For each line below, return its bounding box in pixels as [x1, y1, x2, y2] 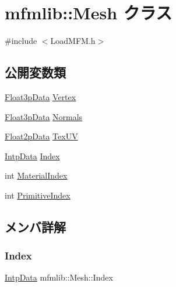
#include [5, 35, 37, 47]
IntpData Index [5, 149, 60, 162]
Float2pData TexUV [5, 130, 78, 142]
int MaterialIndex [5, 169, 68, 182]
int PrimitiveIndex [5, 189, 71, 201]
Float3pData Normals [5, 110, 83, 122]
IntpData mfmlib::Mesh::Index [5, 271, 113, 283]
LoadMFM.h [50, 35, 96, 47]
